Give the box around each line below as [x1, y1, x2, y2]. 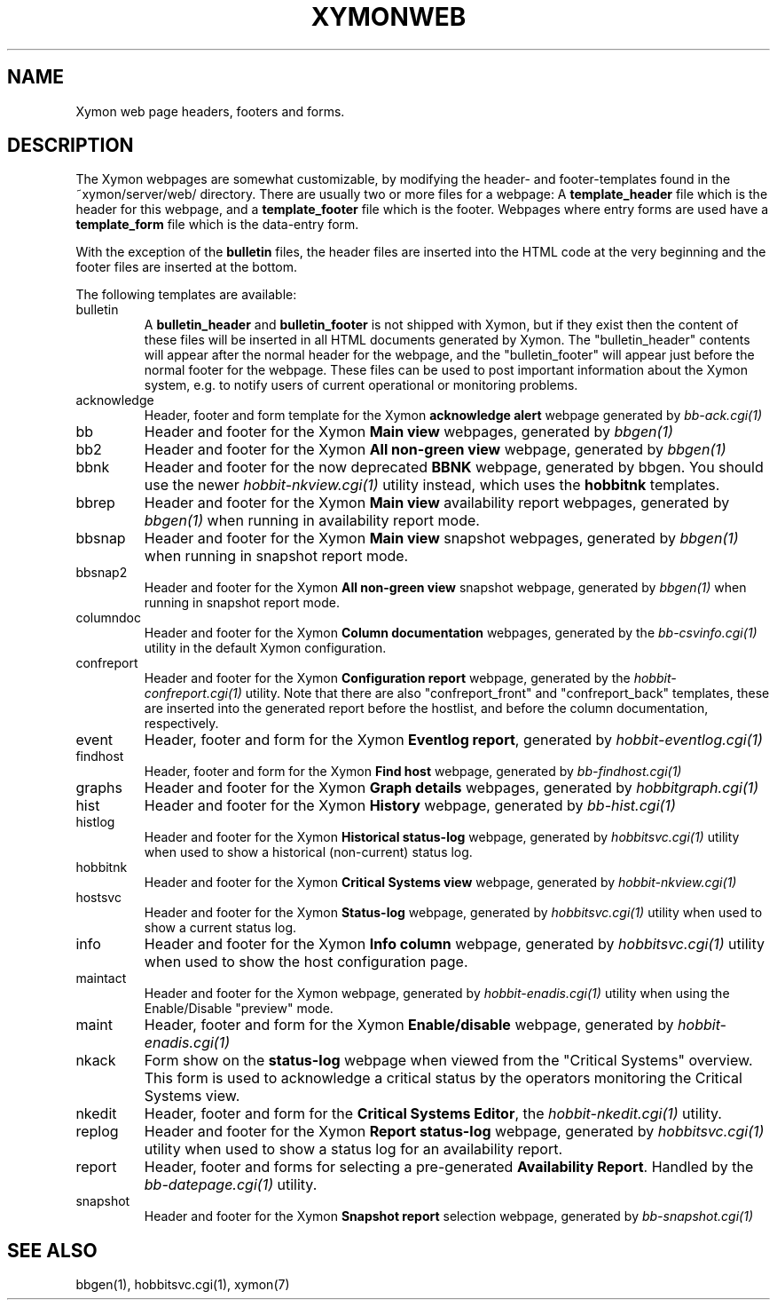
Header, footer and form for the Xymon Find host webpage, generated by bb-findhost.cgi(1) [144, 764, 682, 780]
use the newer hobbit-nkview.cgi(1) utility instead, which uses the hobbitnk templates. [144, 476, 720, 495]
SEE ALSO [7, 1239, 98, 1262]
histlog [75, 814, 115, 830]
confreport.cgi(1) [144, 685, 242, 701]
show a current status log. [144, 920, 297, 936]
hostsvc [75, 890, 122, 906]
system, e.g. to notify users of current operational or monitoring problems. [144, 377, 578, 393]
